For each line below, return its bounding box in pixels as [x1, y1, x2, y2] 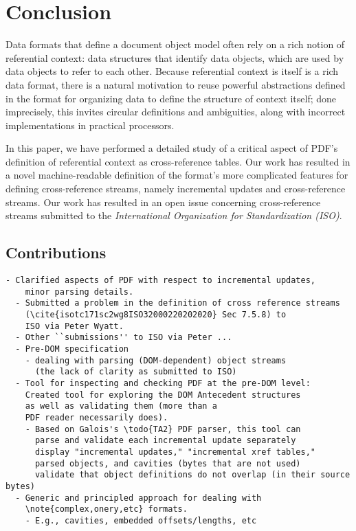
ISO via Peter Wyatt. [25, 321, 124, 331]
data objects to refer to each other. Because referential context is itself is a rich [5, 64, 339, 78]
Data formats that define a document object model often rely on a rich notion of [5, 37, 345, 52]
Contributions [5, 242, 107, 263]
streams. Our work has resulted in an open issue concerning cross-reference [5, 194, 321, 209]
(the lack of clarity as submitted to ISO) [34, 367, 237, 377]
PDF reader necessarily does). [25, 412, 168, 422]
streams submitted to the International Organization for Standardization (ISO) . [5, 208, 342, 223]
